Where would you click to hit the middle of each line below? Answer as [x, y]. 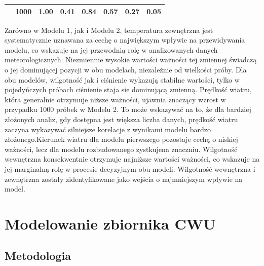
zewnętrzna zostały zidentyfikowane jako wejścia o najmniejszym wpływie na [124, 179]
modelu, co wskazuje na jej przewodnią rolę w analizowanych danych [111, 49]
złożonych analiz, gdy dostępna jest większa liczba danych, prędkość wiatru [121, 119]
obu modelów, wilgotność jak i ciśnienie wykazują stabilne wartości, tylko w [122, 79]
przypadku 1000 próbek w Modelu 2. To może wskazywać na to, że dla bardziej [128, 109]
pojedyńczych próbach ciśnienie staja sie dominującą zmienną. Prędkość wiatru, [128, 89]
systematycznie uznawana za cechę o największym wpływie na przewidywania [125, 40]
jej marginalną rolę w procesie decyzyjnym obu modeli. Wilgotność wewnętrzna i [130, 168]
